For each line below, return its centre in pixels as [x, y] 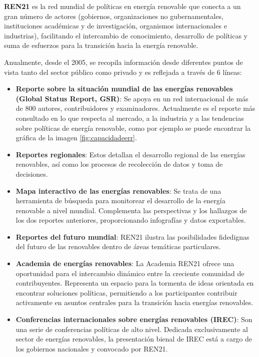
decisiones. [32, 174]
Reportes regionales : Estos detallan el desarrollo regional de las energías [130, 154]
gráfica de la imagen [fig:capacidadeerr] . [76, 138]
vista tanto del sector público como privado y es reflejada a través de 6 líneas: [123, 72]
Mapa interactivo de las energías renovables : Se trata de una [118, 190]
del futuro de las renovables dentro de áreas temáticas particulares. [118, 246]
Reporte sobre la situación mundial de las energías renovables [124, 89]
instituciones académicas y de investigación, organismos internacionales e [115, 26]
